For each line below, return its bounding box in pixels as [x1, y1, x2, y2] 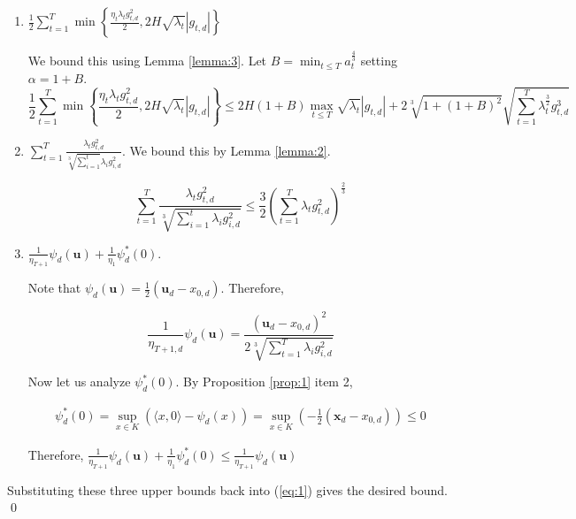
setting [360, 51, 397, 70]
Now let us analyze [27, 372, 131, 391]
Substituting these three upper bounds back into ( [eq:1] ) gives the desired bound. [7, 480, 448, 499]
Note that [27, 279, 81, 297]
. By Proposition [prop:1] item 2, [175, 372, 353, 391]
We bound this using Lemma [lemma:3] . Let [27, 51, 267, 70]
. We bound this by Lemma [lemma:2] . [121, 141, 331, 159]
